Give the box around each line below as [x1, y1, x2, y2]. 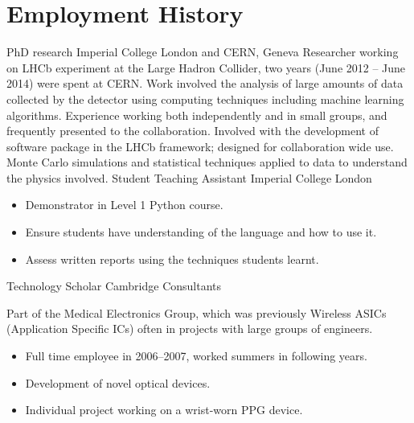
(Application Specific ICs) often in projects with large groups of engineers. [6, 320, 373, 337]
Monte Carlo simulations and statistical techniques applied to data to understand [6, 154, 408, 170]
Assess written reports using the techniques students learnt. [25, 250, 319, 267]
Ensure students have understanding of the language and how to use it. [25, 224, 377, 240]
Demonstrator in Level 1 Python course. [25, 196, 223, 213]
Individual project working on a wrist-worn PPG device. [25, 401, 303, 418]
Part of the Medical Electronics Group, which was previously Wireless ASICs [6, 304, 387, 321]
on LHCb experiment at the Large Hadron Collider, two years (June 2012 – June [6, 59, 406, 76]
